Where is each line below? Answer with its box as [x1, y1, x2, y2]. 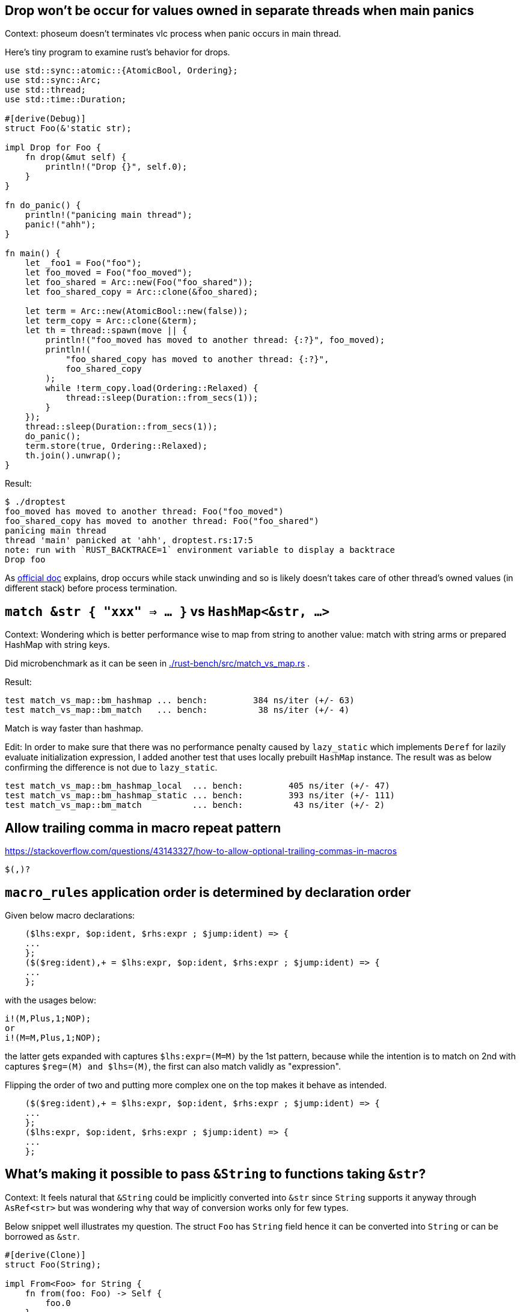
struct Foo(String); [5, 1259, 102, 1269]
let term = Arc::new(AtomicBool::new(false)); [25, 306, 248, 316]
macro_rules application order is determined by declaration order [5, 884, 411, 900]
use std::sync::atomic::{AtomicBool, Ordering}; [5, 66, 238, 76]
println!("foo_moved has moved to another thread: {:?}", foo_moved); [45, 335, 385, 345]
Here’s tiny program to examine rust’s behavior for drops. [5, 47, 230, 58]
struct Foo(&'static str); [5, 123, 132, 134]
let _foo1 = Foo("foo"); [25, 258, 142, 268]
